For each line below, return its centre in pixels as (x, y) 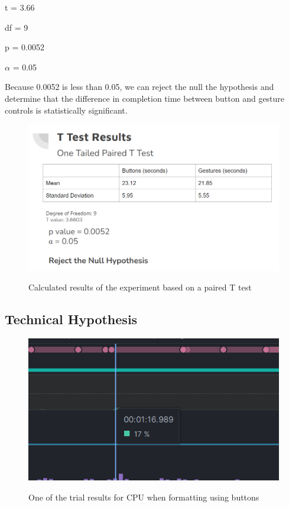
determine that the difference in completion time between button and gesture (145, 98)
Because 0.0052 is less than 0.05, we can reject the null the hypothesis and (139, 87)
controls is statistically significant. (66, 110)
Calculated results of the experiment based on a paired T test (140, 287)
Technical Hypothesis (71, 319)
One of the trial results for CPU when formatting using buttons (144, 497)
